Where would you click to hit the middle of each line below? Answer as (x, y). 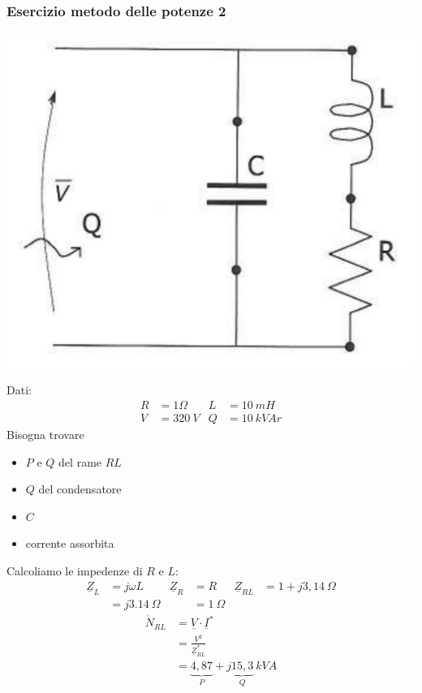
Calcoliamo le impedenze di (75, 570)
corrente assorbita (70, 543)
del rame (80, 461)
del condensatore (80, 489)
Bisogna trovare (45, 434)
